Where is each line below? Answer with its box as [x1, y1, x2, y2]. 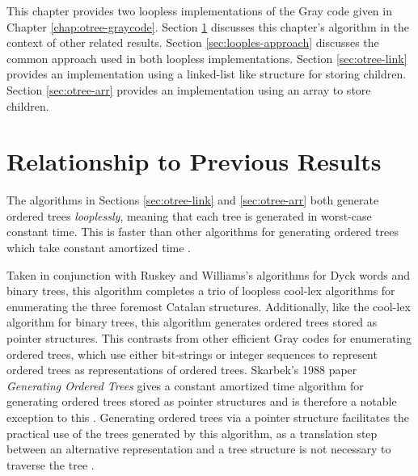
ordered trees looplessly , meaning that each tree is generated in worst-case [6, 207, 372, 224]
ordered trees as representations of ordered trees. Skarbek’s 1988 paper [6, 361, 357, 378]
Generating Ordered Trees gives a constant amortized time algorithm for [6, 377, 364, 394]
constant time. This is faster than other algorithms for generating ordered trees [6, 223, 399, 240]
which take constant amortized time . [6, 239, 191, 256]
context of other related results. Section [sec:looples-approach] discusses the [6, 34, 379, 51]
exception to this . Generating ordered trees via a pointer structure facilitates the [6, 409, 410, 425]
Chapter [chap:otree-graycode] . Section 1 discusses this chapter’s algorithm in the [6, 18, 410, 35]
